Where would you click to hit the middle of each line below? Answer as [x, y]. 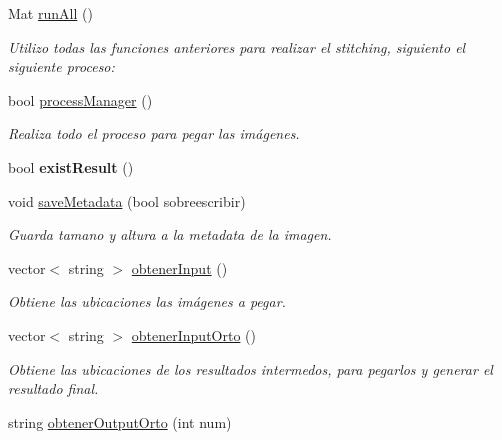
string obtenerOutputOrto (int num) [120, 421]
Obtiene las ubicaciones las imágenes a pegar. [147, 301]
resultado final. [53, 388]
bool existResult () [71, 166]
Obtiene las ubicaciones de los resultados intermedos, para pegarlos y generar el [250, 368]
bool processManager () [80, 99]
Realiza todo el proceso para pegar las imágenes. [154, 133]
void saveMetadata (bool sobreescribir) [127, 200]
